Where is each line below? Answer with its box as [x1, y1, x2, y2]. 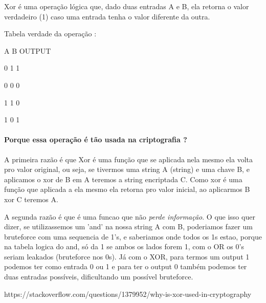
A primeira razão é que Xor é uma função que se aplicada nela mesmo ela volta [4, 154, 253, 164]
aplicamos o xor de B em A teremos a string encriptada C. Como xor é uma [4, 174, 242, 184]
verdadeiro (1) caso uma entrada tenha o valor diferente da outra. [4, 11, 210, 21]
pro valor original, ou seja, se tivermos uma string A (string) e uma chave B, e [4, 164, 250, 175]
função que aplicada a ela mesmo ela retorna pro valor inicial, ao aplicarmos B [4, 184, 250, 194]
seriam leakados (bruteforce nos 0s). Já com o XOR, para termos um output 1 [4, 251, 250, 262]
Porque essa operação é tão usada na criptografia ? [4, 134, 187, 145]
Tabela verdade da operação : [4, 28, 97, 39]
